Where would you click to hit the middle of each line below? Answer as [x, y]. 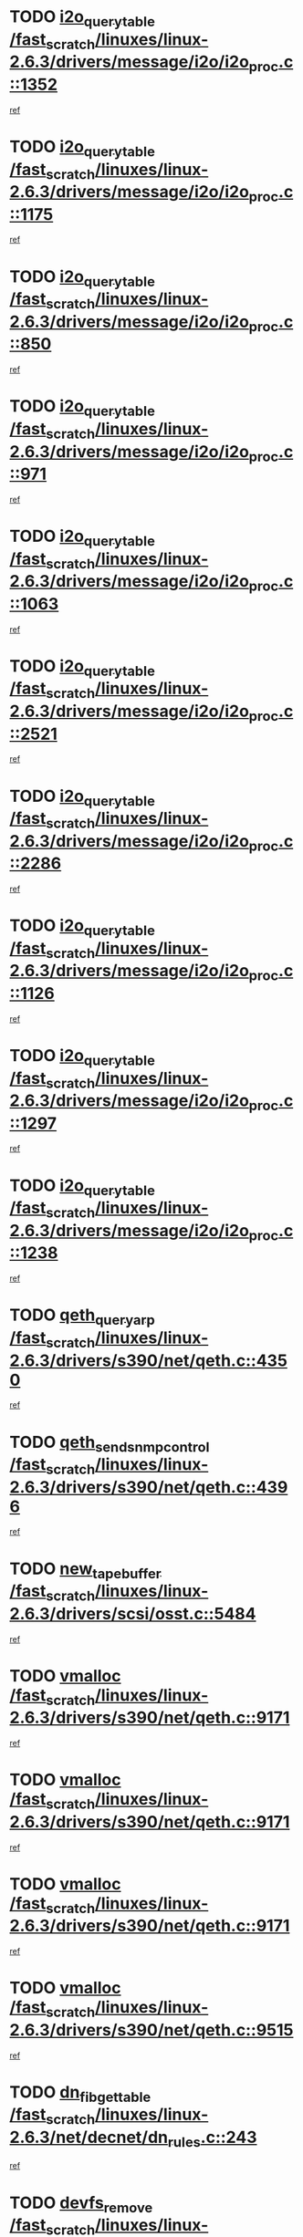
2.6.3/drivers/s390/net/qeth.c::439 [149, 1487]
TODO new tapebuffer [85, 1570]
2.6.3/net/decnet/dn [89, 2138]
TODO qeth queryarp [82, 1316]
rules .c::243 [212, 2139]
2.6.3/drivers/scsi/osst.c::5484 [133, 1613]
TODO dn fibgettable [80, 2094]
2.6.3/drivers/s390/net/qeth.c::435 [148, 1360]
